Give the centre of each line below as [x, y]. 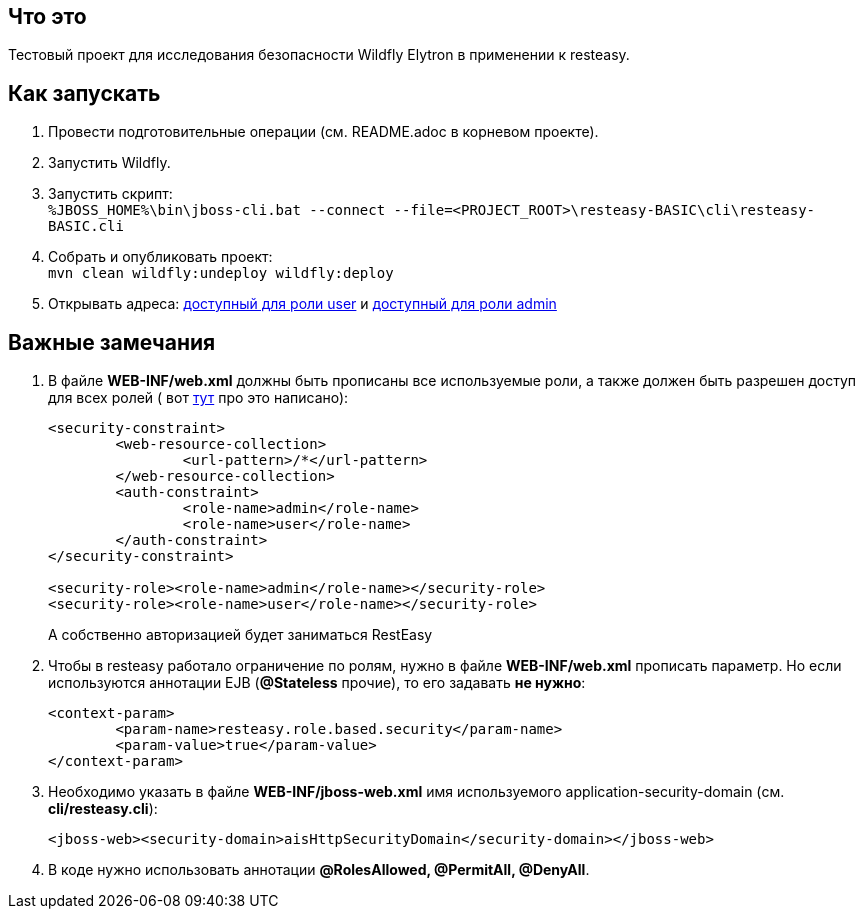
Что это [47, 16]
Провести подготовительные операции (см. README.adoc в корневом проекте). [323, 132]
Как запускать [84, 93]
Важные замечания [112, 342]
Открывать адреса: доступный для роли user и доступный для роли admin [302, 304]
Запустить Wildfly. [109, 163]
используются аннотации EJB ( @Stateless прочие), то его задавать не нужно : [317, 683]
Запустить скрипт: [110, 194]
